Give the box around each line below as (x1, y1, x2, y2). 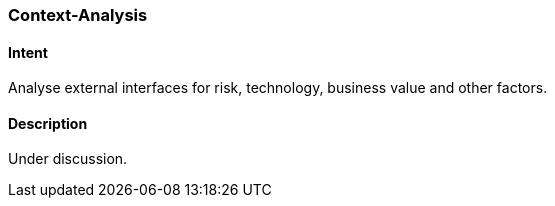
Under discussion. (8, 150, 128, 168)
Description (8, 114, 88, 132)
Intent (8, 43, 48, 61)
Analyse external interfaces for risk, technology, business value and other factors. (8, 79, 548, 97)
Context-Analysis (8, 5, 148, 25)
